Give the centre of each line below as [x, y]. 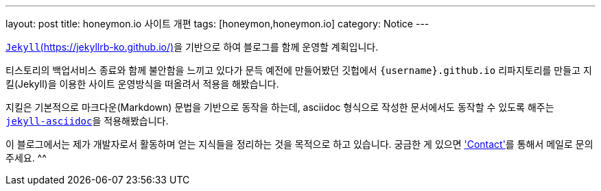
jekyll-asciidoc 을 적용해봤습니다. [87, 121]
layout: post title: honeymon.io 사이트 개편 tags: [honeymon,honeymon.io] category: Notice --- [217, 24]
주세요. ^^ [26, 158]
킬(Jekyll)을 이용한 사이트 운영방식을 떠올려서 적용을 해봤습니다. [142, 84]
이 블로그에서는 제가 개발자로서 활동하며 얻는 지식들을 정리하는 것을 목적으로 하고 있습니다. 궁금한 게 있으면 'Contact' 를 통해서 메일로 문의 [299, 144]
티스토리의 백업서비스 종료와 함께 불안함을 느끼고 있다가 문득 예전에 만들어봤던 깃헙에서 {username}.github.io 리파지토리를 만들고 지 [299, 70]
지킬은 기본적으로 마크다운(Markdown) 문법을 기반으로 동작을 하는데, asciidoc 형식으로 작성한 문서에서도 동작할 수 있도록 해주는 [280, 107]
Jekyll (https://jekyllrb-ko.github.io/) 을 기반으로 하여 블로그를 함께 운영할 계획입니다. [192, 47]
